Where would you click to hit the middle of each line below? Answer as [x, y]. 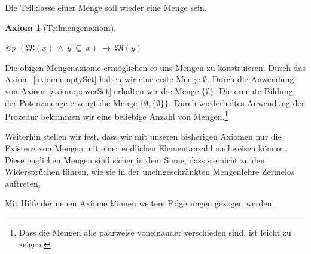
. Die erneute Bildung [253, 90]
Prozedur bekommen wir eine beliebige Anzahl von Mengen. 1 [117, 115]
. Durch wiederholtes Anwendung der [237, 102]
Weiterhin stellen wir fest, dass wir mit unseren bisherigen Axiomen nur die [143, 136]
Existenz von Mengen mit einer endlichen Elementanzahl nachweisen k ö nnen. [146, 148]
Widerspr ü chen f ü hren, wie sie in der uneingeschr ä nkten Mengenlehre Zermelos [150, 171]
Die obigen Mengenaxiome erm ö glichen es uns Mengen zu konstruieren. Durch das [155, 67]
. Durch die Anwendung [251, 79]
